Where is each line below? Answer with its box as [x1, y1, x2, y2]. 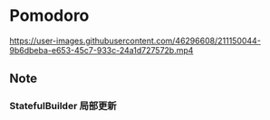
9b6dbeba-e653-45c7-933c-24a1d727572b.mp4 [9, 44, 194, 55]
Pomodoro [9, 5, 90, 26]
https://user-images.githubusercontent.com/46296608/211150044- [9, 35, 261, 46]
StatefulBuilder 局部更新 [9, 100, 117, 113]
